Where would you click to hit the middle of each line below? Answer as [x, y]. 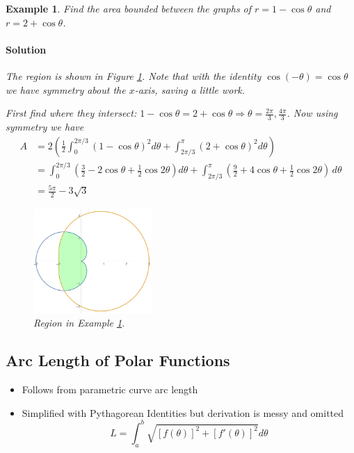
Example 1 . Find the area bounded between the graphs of [129, 8]
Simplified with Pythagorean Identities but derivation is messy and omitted [183, 412]
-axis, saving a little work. [190, 89]
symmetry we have [45, 126]
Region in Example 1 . [79, 323]
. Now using [312, 113]
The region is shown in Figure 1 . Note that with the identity [134, 75]
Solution [26, 49]
